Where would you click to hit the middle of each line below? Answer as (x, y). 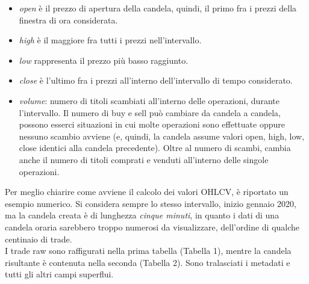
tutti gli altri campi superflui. (59, 274)
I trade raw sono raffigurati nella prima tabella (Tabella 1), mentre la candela (148, 251)
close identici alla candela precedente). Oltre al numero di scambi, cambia (155, 148)
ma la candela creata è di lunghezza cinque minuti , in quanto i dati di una (142, 215)
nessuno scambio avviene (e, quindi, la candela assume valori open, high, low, (162, 136)
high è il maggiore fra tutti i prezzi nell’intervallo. (110, 40)
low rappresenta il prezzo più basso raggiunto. (104, 60)
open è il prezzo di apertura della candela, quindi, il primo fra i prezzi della (158, 8)
